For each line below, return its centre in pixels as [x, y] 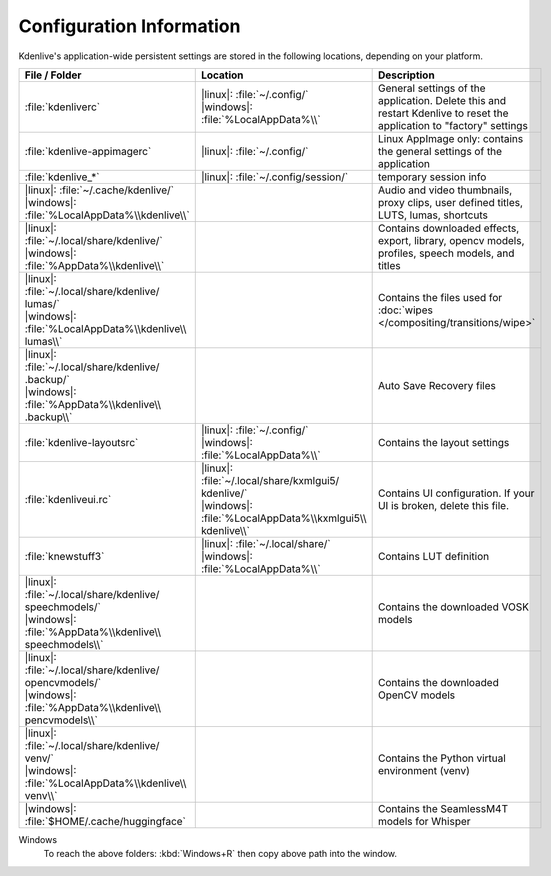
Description [406, 75]
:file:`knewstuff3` [64, 556]
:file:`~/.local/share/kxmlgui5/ [270, 480]
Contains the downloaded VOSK [453, 607]
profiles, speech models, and [446, 253]
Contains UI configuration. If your [456, 493]
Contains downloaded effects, [448, 228]
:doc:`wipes [405, 310]
